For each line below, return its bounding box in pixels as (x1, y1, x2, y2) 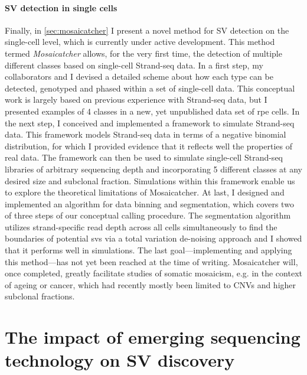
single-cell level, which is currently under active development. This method (5, 35, 275, 48)
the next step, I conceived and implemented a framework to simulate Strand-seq (5, 116, 295, 129)
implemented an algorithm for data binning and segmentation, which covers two (5, 197, 294, 210)
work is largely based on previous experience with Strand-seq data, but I (5, 93, 267, 106)
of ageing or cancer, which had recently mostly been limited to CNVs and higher (5, 278, 296, 291)
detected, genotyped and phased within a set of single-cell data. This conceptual (5, 81, 295, 94)
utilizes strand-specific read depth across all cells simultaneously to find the (5, 220, 277, 233)
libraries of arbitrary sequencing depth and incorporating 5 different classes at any (5, 162, 302, 175)
